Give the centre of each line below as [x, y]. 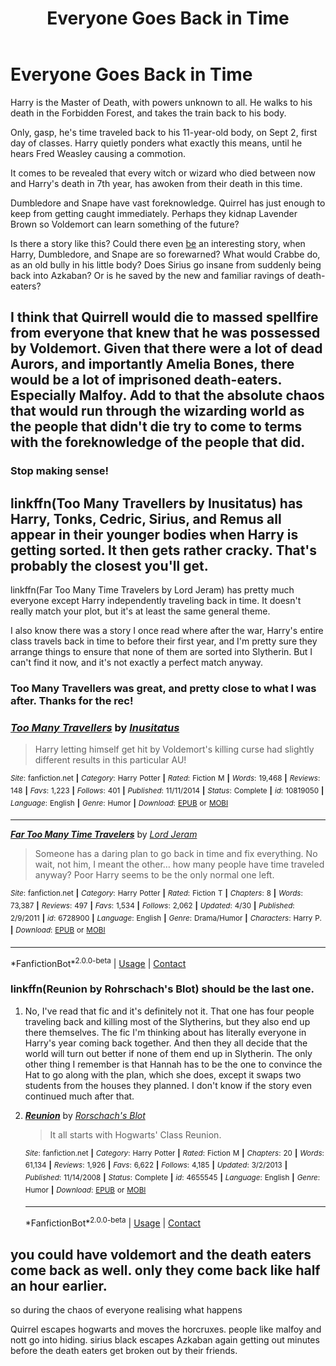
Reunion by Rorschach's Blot [85, 1115]
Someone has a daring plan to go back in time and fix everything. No [176, 854]
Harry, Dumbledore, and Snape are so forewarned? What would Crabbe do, [165, 254]
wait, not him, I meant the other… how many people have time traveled [179, 864]
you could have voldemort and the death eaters [161, 1254]
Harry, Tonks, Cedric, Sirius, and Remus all [146, 518]
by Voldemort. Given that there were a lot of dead [166, 348]
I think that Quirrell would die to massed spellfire [164, 317]
